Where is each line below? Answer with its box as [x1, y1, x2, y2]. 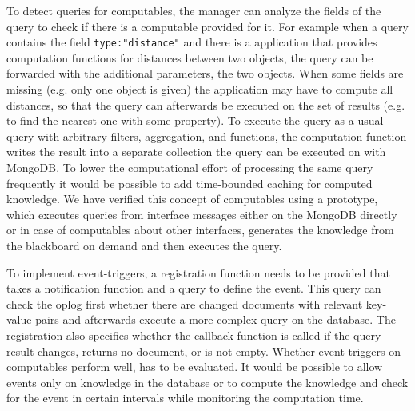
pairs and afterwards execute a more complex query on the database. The [35, 311, 396, 328]
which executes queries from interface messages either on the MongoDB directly [6, 205, 397, 222]
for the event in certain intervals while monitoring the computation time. [6, 389, 364, 406]
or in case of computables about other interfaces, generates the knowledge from [6, 221, 394, 238]
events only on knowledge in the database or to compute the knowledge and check [6, 373, 409, 390]
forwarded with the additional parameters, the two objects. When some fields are [6, 65, 404, 82]
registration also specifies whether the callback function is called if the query [6, 326, 381, 343]
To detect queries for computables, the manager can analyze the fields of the [6, 2, 381, 18]
